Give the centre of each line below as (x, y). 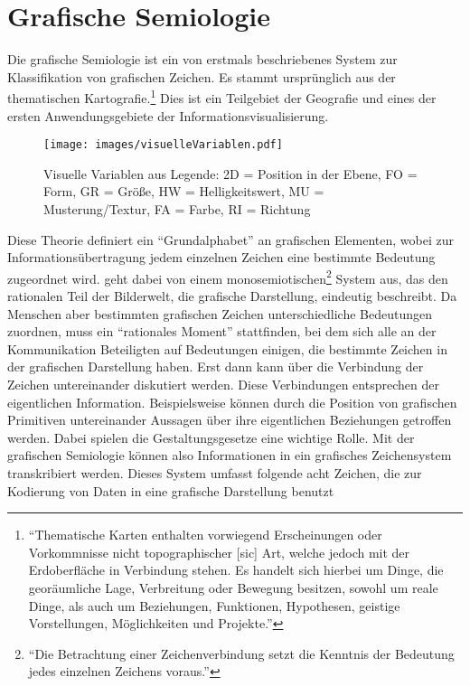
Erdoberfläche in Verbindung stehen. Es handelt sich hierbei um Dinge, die (236, 570)
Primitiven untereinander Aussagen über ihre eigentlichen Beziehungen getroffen (230, 420)
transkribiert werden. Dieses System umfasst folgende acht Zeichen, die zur (215, 472)
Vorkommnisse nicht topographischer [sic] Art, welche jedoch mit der (219, 552)
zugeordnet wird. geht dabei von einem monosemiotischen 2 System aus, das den (228, 277)
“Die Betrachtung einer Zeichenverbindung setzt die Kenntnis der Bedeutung (241, 653)
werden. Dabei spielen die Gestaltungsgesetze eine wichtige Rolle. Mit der (211, 437)
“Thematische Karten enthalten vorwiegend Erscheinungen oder (205, 535)
